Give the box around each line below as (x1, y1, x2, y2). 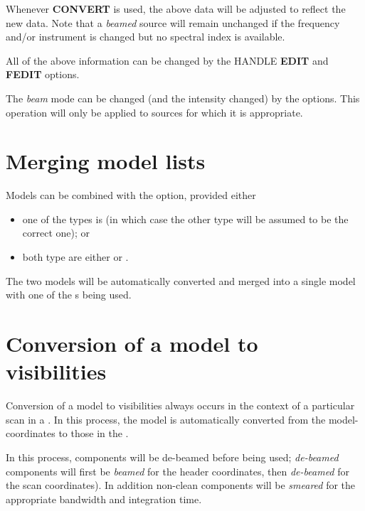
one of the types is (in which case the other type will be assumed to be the (22, 211, 349, 226)
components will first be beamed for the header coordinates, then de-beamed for (6, 463, 349, 478)
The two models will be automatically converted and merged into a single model (6, 273, 356, 288)
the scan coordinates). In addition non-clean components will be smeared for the (6, 478, 356, 493)
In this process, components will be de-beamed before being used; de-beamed (6, 449, 339, 464)
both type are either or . (22, 249, 129, 264)
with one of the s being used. (6, 287, 132, 302)
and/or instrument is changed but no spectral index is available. (6, 29, 285, 44)
